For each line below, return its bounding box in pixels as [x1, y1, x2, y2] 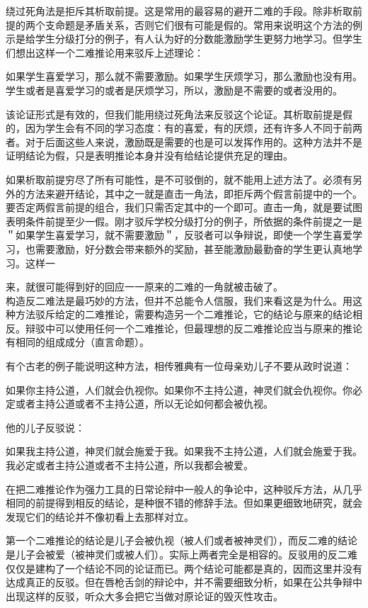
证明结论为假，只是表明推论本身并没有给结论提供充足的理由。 [6, 148, 293, 163]
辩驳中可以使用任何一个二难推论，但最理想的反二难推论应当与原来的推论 [25, 320, 362, 335]
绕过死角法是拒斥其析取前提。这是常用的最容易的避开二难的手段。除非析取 [6, 4, 352, 18]
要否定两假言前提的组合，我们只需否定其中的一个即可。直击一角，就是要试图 [6, 200, 362, 215]
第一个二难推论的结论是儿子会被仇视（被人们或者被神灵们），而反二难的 [6, 533, 338, 548]
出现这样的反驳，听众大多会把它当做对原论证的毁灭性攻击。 [6, 588, 283, 603]
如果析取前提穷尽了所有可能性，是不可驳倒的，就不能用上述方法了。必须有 [6, 171, 352, 186]
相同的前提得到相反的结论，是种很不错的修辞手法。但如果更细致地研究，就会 [6, 495, 362, 510]
